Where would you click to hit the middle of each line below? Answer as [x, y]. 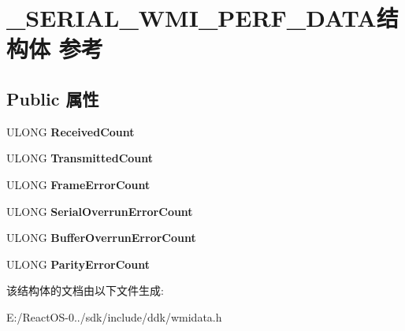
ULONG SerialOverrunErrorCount [100, 211]
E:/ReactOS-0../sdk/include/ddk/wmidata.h [114, 316]
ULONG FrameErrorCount [78, 184]
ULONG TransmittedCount [80, 158]
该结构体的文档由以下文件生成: [85, 290]
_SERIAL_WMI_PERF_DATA [191, 18]
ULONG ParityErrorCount [78, 264]
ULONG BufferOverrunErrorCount [101, 238]
